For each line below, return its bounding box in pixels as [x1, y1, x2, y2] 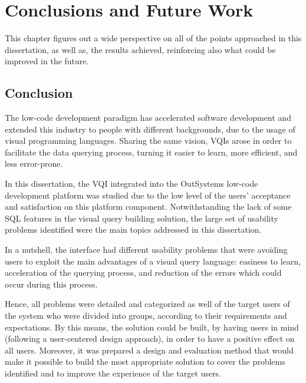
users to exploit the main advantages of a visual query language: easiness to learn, [5, 255, 301, 267]
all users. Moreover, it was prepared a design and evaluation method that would [5, 344, 294, 356]
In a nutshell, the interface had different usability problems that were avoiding [5, 243, 288, 256]
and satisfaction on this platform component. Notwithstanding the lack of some [5, 200, 292, 213]
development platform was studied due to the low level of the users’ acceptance [5, 189, 291, 201]
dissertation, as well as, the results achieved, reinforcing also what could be [5, 43, 276, 55]
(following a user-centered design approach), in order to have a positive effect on [5, 332, 295, 345]
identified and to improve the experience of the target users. [5, 367, 222, 379]
